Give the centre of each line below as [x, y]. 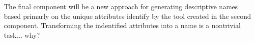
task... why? [22, 35]
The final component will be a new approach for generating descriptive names [121, 6]
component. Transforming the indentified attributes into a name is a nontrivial [122, 25]
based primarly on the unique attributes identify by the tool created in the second [127, 16]
